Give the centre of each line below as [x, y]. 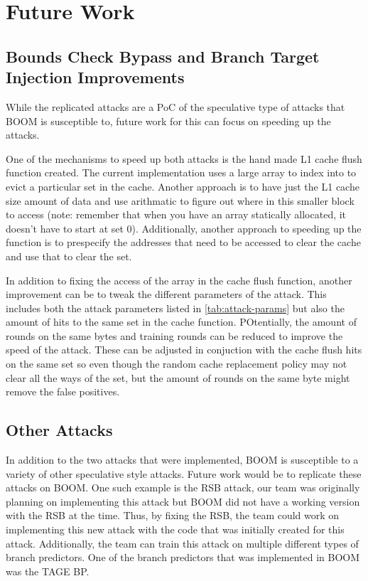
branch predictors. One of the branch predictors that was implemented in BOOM [183, 557]
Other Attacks [59, 430]
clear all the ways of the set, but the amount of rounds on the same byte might [178, 377]
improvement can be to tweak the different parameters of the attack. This [166, 294]
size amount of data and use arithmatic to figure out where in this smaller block [180, 200]
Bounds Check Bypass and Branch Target [163, 56]
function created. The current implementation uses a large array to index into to [181, 172]
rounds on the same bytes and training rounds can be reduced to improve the [174, 335]
